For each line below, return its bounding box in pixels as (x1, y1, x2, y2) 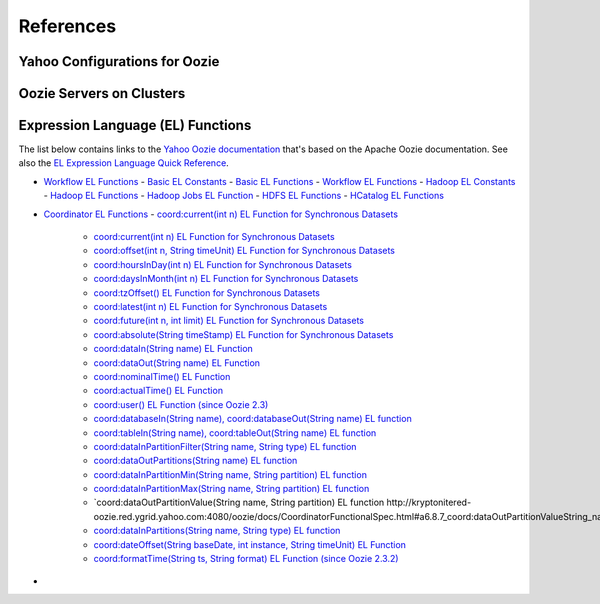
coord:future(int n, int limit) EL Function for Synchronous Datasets (93, 315, 365, 327)
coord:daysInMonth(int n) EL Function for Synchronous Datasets (93, 273, 359, 285)
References (18, 15, 117, 37)
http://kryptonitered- (386, 496, 472, 509)
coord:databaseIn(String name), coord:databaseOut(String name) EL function (93, 413, 412, 425)
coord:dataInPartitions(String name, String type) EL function (93, 525, 341, 537)
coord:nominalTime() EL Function (93, 370, 231, 382)
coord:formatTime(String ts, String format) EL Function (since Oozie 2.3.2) (93, 553, 399, 565)
